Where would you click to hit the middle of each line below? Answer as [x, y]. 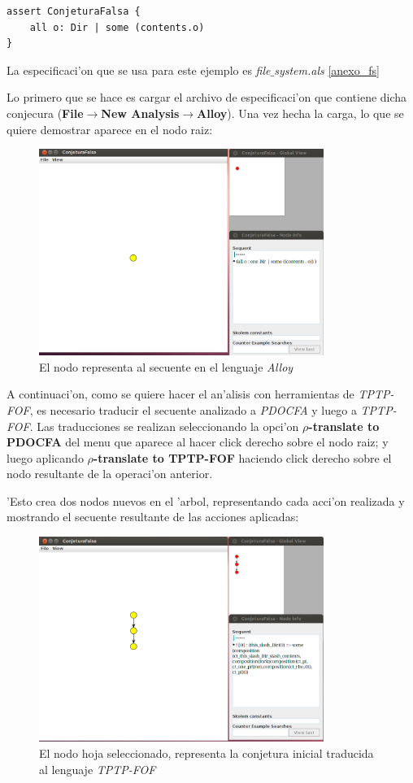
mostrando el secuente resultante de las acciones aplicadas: [153, 517]
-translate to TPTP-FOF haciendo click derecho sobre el [242, 457]
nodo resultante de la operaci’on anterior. [110, 474]
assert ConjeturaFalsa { [74, 11]
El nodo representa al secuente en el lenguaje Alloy [166, 366]
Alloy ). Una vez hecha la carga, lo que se [300, 113]
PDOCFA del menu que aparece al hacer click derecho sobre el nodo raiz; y [198, 442]
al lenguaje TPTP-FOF [98, 769]
